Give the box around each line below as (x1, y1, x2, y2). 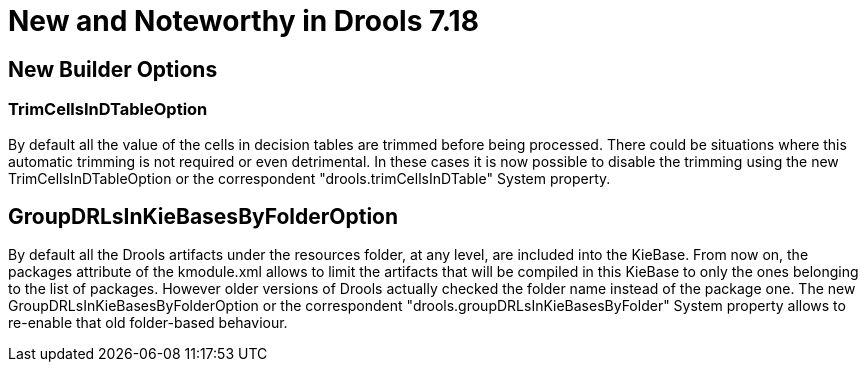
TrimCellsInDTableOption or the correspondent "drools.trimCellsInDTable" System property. (8, 169, 611, 187)
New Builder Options (8, 56, 218, 82)
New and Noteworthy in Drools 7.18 (8, 4, 479, 38)
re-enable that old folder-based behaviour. (8, 314, 288, 332)
